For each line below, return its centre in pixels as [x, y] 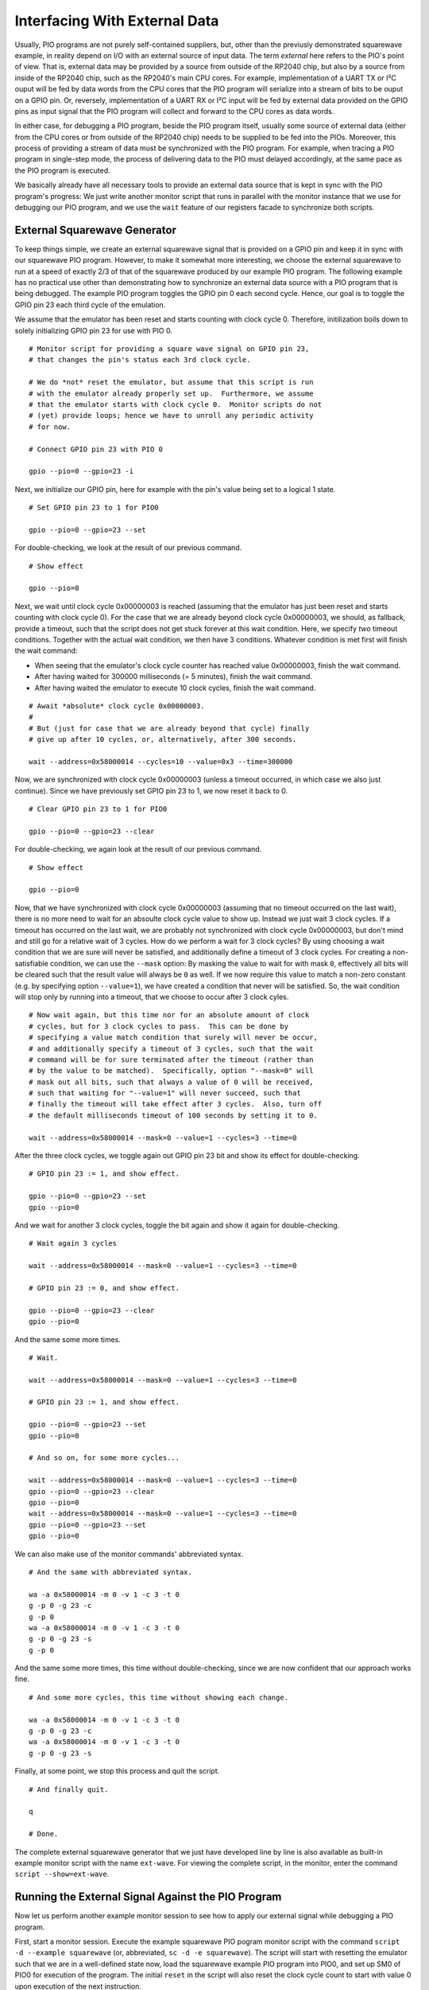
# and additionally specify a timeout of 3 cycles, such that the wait [171, 1048]
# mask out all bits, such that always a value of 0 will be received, [171, 1082]
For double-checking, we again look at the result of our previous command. [138, 849]
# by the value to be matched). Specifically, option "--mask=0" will [171, 1071]
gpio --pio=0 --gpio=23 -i [81, 471]
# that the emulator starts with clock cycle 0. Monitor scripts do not [176, 405]
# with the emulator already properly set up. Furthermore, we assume [171, 393]
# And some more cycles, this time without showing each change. [159, 1697]
